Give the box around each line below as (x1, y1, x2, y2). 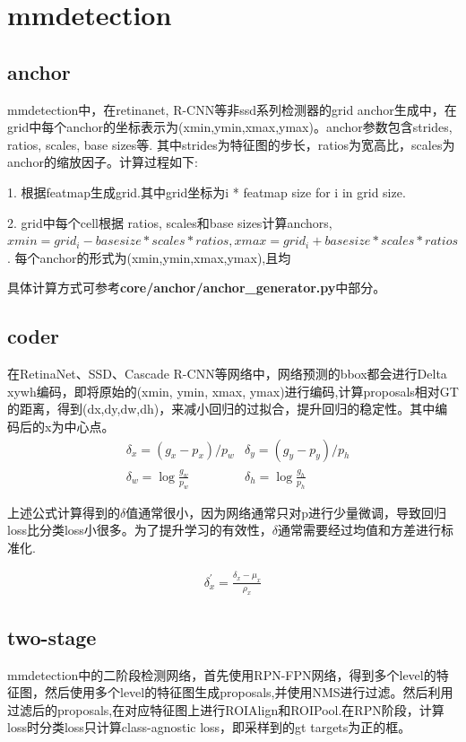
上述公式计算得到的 (7, 502, 120, 521)
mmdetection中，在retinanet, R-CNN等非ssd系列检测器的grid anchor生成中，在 (7, 100, 457, 118)
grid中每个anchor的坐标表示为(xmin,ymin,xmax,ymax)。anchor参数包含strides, (7, 118, 453, 136)
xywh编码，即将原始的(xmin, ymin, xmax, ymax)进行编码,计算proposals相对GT (7, 381, 459, 400)
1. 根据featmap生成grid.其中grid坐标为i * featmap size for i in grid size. (7, 182, 406, 201)
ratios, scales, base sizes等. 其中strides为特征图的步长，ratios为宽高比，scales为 (7, 135, 455, 153)
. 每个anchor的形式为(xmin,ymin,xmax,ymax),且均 (7, 248, 291, 266)
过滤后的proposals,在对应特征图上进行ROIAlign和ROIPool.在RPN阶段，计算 (7, 700, 444, 719)
